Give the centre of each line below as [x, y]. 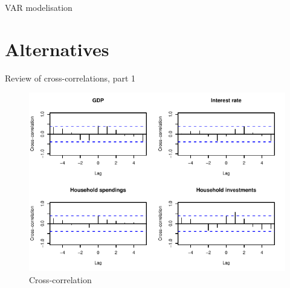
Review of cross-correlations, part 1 [70, 78]
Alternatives [57, 49]
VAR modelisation [39, 7]
